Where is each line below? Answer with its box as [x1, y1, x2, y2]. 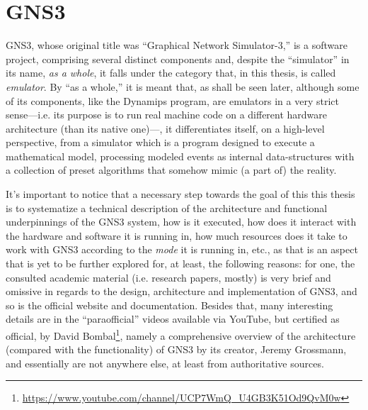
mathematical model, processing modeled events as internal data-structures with [6, 148, 355, 163]
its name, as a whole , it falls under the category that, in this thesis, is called [6, 65, 336, 80]
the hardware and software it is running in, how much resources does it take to [6, 228, 347, 243]
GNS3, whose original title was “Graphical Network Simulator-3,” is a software [6, 38, 347, 52]
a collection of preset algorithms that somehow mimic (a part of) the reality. [6, 162, 337, 177]
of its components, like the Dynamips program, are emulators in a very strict [6, 93, 339, 108]
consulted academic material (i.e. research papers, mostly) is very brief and [6, 270, 331, 284]
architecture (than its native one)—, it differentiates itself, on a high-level [6, 121, 325, 135]
